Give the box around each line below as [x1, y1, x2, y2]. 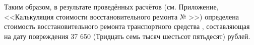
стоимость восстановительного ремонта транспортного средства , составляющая [4, 21, 250, 31]
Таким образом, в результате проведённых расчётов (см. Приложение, [4, 1, 219, 11]
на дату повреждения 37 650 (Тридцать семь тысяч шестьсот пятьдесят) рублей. [4, 30, 250, 41]
